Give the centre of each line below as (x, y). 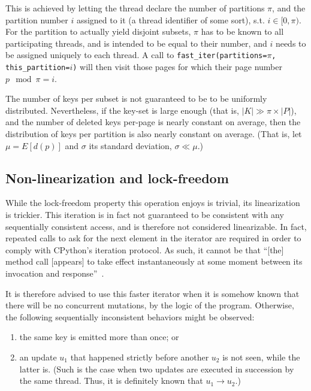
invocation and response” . (55, 273)
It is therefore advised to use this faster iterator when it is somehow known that (153, 293)
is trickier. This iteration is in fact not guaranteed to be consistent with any (145, 215)
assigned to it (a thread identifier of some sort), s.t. (170, 19)
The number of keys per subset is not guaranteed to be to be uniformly (136, 98)
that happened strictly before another (140, 357)
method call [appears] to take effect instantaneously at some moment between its (154, 261)
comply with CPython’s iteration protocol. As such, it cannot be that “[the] (145, 249)
